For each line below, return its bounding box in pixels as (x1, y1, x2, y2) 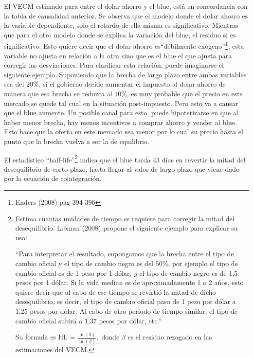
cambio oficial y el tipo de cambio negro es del (15, 258, 153, 268)
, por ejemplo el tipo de (168, 258, 238, 268)
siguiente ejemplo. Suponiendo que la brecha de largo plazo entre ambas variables (4, 69, 247, 79)
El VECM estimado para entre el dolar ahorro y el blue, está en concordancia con (4, 1, 248, 11)
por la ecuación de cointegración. (4, 173, 102, 183)
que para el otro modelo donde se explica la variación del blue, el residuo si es (4, 29, 236, 39)
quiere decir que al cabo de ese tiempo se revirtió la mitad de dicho (15, 286, 216, 297)
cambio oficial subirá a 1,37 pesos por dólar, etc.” (15, 315, 162, 325)
